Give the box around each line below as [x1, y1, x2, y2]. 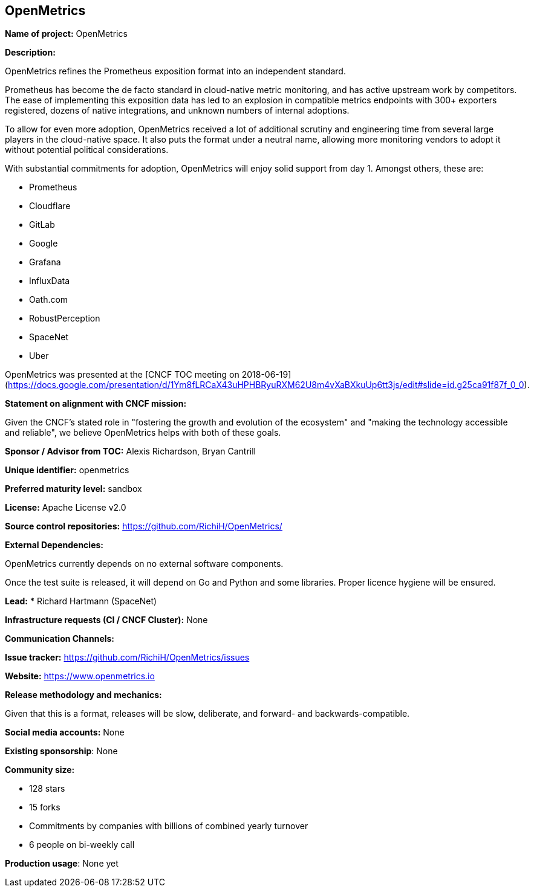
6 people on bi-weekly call [29, 839, 135, 850]
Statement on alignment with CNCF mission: [5, 398, 187, 409]
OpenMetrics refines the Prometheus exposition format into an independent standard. [5, 66, 346, 77]
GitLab [29, 219, 55, 230]
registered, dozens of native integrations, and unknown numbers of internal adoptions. [5, 105, 350, 116]
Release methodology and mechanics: [5, 690, 162, 700]
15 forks [29, 802, 60, 813]
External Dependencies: [5, 540, 104, 551]
